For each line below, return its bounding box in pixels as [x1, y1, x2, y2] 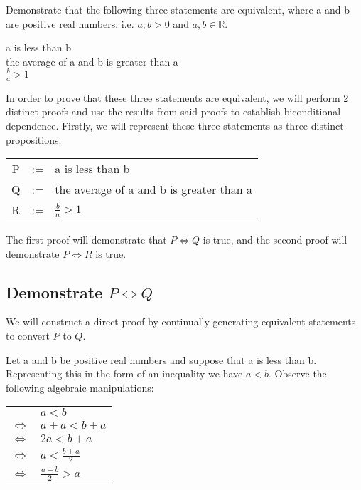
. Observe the [269, 366, 327, 381]
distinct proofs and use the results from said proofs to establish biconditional [6, 104, 341, 119]
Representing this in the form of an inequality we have [6, 366, 243, 381]
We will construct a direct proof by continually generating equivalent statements [6, 314, 356, 329]
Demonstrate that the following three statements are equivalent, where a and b [6, 2, 350, 16]
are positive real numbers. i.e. [6, 16, 134, 31]
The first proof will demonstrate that [6, 232, 167, 247]
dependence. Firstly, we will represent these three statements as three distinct [6, 118, 344, 132]
